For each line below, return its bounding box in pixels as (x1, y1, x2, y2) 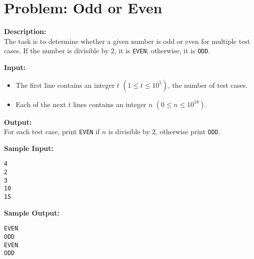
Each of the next (15, 99, 66, 109)
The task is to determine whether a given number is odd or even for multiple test (4, 36, 250, 46)
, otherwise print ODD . (155, 126, 220, 137)
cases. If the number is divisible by (4, 45, 109, 56)
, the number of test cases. (168, 79, 248, 90)
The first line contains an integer (15, 79, 115, 90)
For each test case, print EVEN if (4, 126, 100, 137)
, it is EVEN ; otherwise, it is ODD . (114, 45, 211, 56)
